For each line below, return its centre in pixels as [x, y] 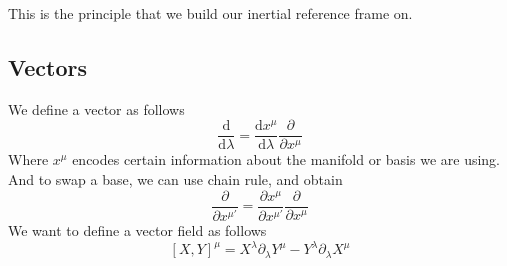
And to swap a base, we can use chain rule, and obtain [175, 179]
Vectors [47, 66]
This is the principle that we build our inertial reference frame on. [210, 13]
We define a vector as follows [96, 108]
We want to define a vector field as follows [137, 230]
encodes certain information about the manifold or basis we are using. [286, 159]
